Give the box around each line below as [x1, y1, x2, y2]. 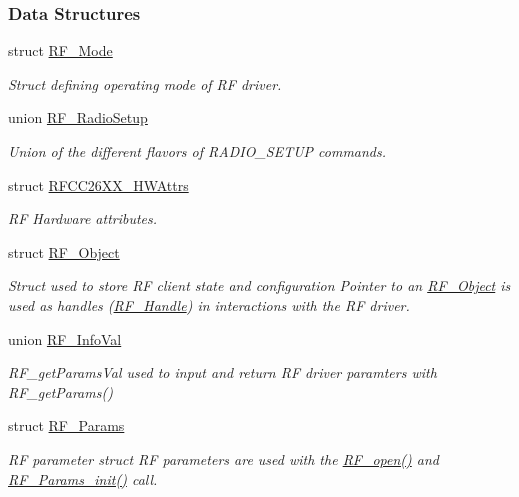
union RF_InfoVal [8, 328, 122, 349]
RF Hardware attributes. [8, 208, 158, 229]
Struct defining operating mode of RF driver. [8, 73, 282, 94]
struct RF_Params [8, 415, 125, 436]
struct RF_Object [8, 241, 120, 262]
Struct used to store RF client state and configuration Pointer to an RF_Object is [8, 275, 511, 296]
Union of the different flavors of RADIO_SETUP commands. [8, 141, 387, 161]
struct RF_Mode [8, 40, 113, 61]
